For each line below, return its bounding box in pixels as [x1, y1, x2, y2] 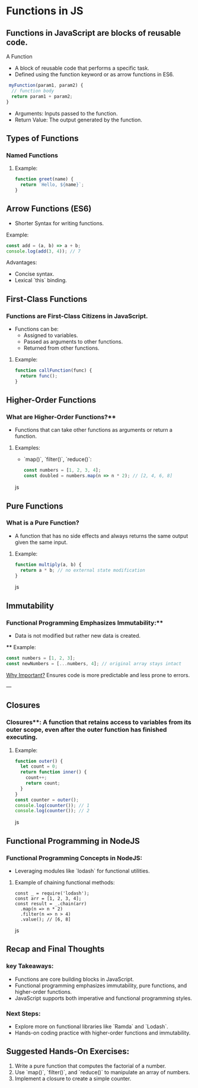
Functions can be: [14, 326, 59, 333]
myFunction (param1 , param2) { [8, 82, 84, 88]
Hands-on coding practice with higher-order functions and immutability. [14, 1029, 191, 1036]
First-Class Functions [6, 294, 88, 304]
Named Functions [6, 151, 58, 159]
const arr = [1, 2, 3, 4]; [14, 896, 82, 902]
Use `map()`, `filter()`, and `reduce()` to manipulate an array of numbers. [14, 1068, 191, 1075]
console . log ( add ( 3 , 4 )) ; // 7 [6, 248, 81, 254]
